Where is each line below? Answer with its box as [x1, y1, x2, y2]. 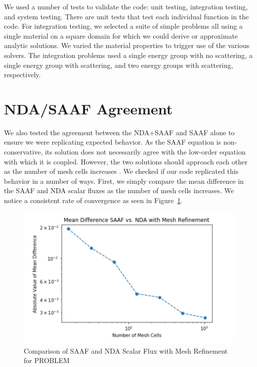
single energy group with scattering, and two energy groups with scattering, [4, 59, 233, 70]
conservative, [4, 147, 43, 157]
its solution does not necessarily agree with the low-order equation [44, 147, 246, 157]
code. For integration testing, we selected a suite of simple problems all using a [4, 21, 243, 31]
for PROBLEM [24, 355, 70, 366]
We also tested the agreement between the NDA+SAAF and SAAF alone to [4, 127, 235, 137]
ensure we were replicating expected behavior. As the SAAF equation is [4, 137, 221, 147]
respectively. [4, 69, 41, 80]
